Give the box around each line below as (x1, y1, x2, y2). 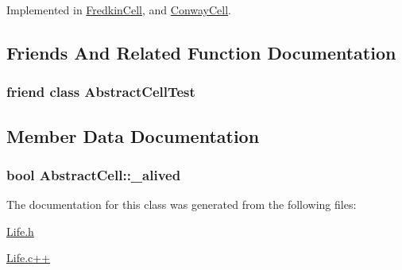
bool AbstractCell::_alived (6, 164, 181, 184)
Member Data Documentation (6, 123, 260, 148)
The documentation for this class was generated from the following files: (6, 196, 357, 213)
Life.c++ (6, 249, 51, 266)
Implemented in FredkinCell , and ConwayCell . (6, 2, 232, 17)
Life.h (6, 222, 34, 239)
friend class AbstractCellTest (6, 82, 195, 102)
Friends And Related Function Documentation (6, 40, 396, 64)
